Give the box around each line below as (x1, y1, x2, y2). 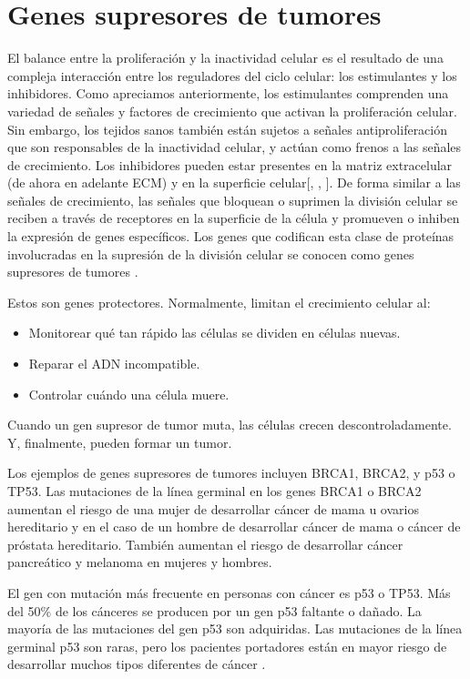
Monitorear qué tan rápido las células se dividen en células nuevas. (28, 323, 401, 342)
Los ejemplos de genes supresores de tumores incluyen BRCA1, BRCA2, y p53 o (7, 463, 455, 482)
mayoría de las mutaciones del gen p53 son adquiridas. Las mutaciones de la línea (7, 619, 463, 638)
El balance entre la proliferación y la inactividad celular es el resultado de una (7, 48, 444, 67)
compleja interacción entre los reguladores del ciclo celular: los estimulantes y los (7, 66, 457, 85)
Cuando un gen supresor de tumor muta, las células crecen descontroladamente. (7, 415, 452, 434)
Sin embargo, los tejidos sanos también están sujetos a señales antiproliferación (7, 119, 448, 138)
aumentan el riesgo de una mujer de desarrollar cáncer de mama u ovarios (7, 499, 419, 518)
